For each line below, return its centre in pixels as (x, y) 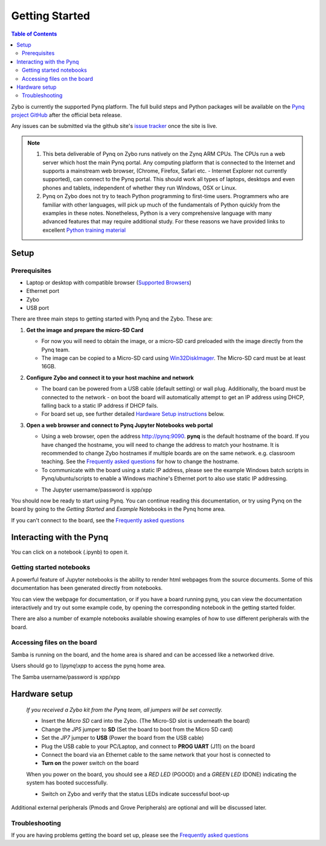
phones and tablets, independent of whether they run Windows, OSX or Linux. (140, 188)
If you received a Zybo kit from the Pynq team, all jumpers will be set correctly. (124, 710)
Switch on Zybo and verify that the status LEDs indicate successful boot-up (135, 793)
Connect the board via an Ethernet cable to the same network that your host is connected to (156, 754)
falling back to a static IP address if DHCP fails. (100, 405)
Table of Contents (34, 34)
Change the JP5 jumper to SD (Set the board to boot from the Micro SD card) (137, 729)
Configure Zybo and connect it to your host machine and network (110, 377)
